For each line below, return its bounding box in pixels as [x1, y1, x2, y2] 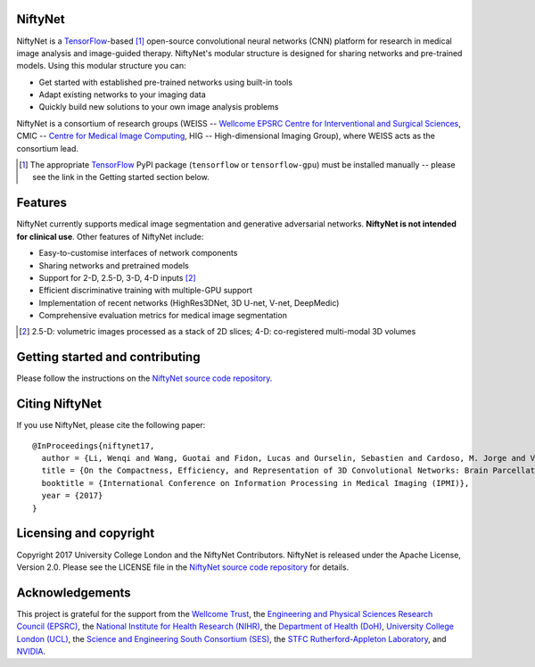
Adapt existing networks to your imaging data [38, 89, 207, 100]
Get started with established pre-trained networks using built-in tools [38, 77, 293, 87]
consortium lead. [16, 143, 79, 153]
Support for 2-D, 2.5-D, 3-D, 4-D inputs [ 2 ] [38, 272, 196, 283]
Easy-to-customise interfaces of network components [38, 248, 238, 259]
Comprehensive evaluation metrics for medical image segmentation [38, 310, 287, 321]
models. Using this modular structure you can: [16, 61, 186, 71]
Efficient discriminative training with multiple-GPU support [38, 285, 253, 296]
